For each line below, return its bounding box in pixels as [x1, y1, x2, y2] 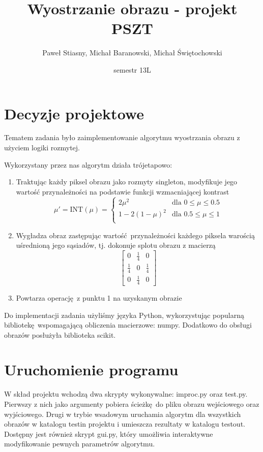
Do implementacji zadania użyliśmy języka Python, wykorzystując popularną [4, 309, 244, 320]
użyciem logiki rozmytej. [4, 142, 80, 153]
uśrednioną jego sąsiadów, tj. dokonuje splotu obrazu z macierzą [16, 240, 216, 250]
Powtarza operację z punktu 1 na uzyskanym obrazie [16, 292, 182, 303]
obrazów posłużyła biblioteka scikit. [4, 329, 116, 340]
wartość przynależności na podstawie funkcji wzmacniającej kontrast [16, 186, 229, 197]
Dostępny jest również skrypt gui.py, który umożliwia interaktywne [4, 428, 213, 439]
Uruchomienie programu [4, 359, 179, 380]
